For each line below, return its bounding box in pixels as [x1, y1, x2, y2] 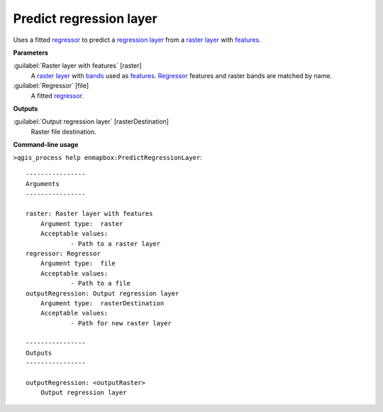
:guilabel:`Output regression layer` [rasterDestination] [13, 117, 170, 126]
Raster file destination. [30, 127, 96, 136]
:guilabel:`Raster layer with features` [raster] [13, 61, 142, 70]
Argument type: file [40, 259, 116, 268]
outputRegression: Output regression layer [26, 289, 179, 298]
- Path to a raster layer [70, 239, 161, 248]
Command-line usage [13, 141, 79, 149]
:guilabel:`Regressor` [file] [13, 82, 89, 90]
